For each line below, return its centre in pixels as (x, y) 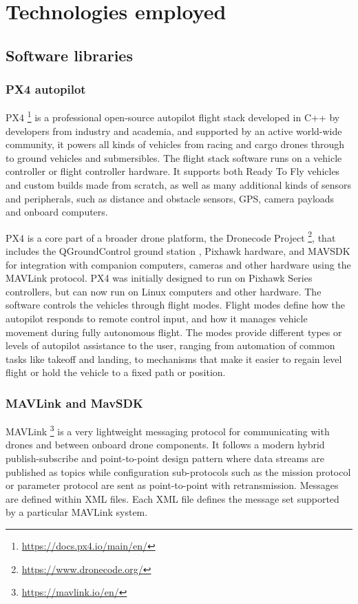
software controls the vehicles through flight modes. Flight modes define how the (176, 305)
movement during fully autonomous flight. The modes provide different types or (174, 332)
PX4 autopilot (46, 89)
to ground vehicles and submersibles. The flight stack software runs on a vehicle (174, 157)
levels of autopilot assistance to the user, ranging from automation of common (170, 345)
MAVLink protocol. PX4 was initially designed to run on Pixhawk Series (159, 278)
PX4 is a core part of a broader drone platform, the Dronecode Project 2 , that (171, 236)
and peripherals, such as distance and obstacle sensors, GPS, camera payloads (170, 198)
